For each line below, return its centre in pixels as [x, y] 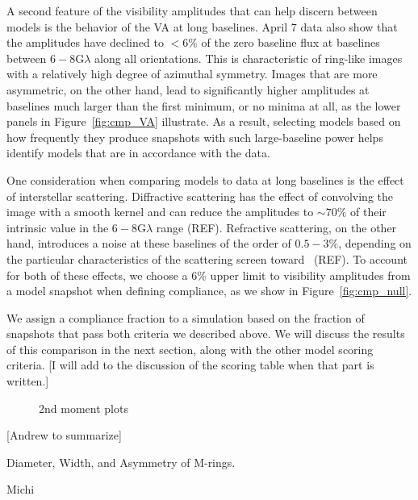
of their [368, 212]
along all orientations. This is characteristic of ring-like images [249, 58]
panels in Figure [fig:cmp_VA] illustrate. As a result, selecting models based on [204, 121]
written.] [28, 381]
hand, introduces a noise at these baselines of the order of [149, 243]
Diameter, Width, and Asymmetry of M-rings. [121, 462]
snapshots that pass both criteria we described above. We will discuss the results [206, 333]
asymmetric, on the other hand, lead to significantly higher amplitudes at [188, 89]
